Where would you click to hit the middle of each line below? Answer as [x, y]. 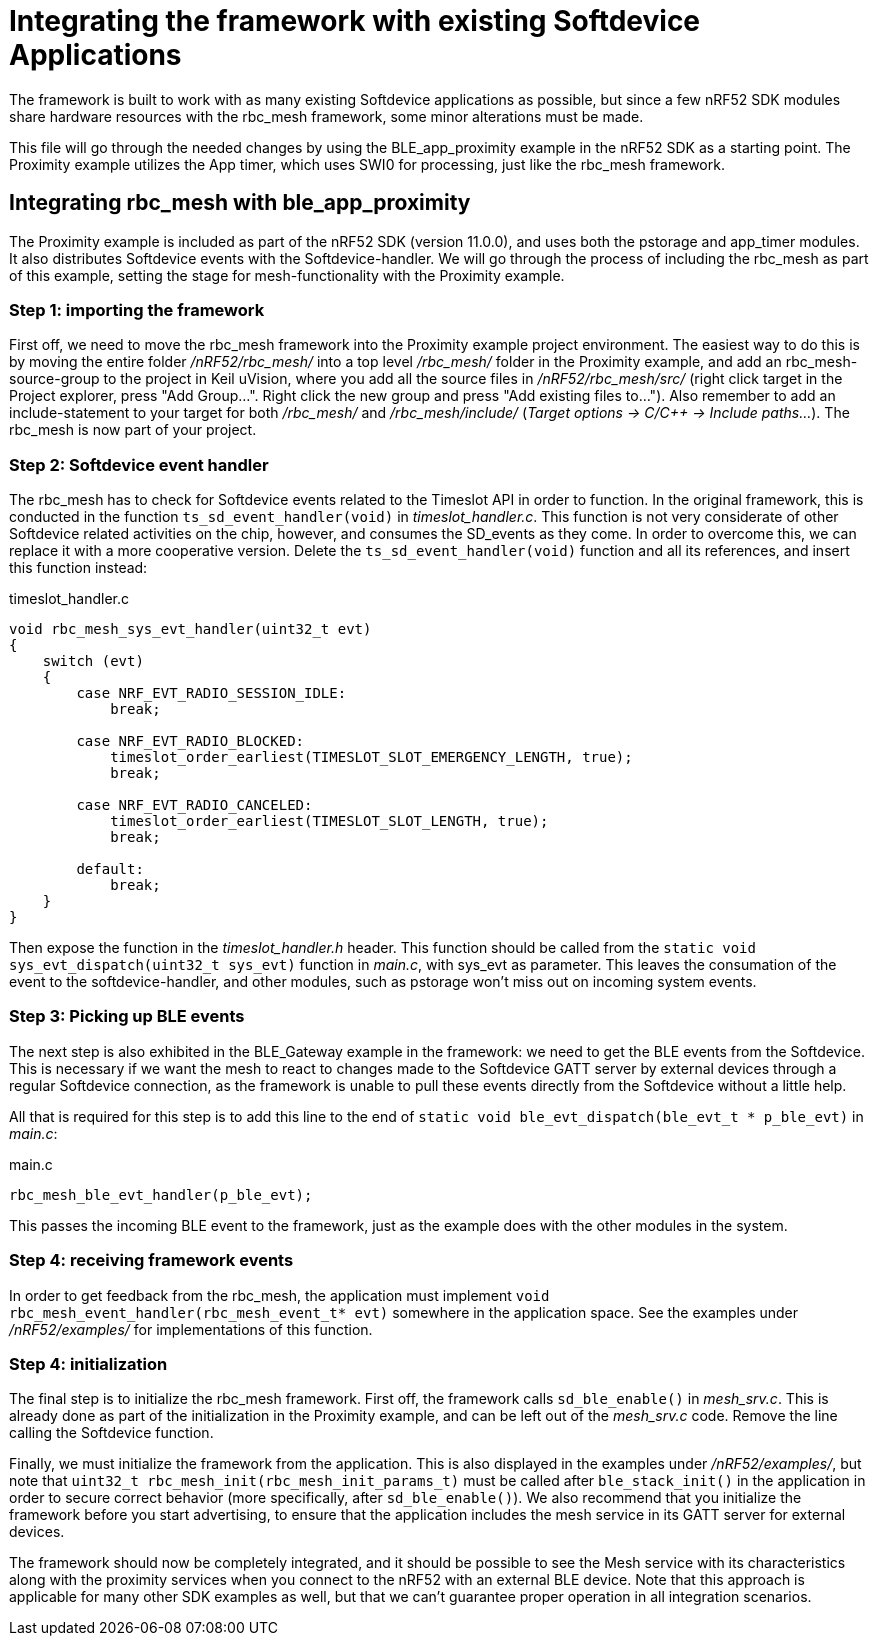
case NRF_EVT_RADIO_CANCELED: [194, 805]
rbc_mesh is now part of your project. [133, 430]
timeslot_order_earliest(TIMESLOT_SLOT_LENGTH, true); [329, 821]
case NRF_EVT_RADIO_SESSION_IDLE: [211, 693]
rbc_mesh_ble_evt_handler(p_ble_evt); [161, 1194]
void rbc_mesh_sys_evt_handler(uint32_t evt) [190, 629]
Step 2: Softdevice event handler [139, 464]
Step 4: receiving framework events [151, 1260]
